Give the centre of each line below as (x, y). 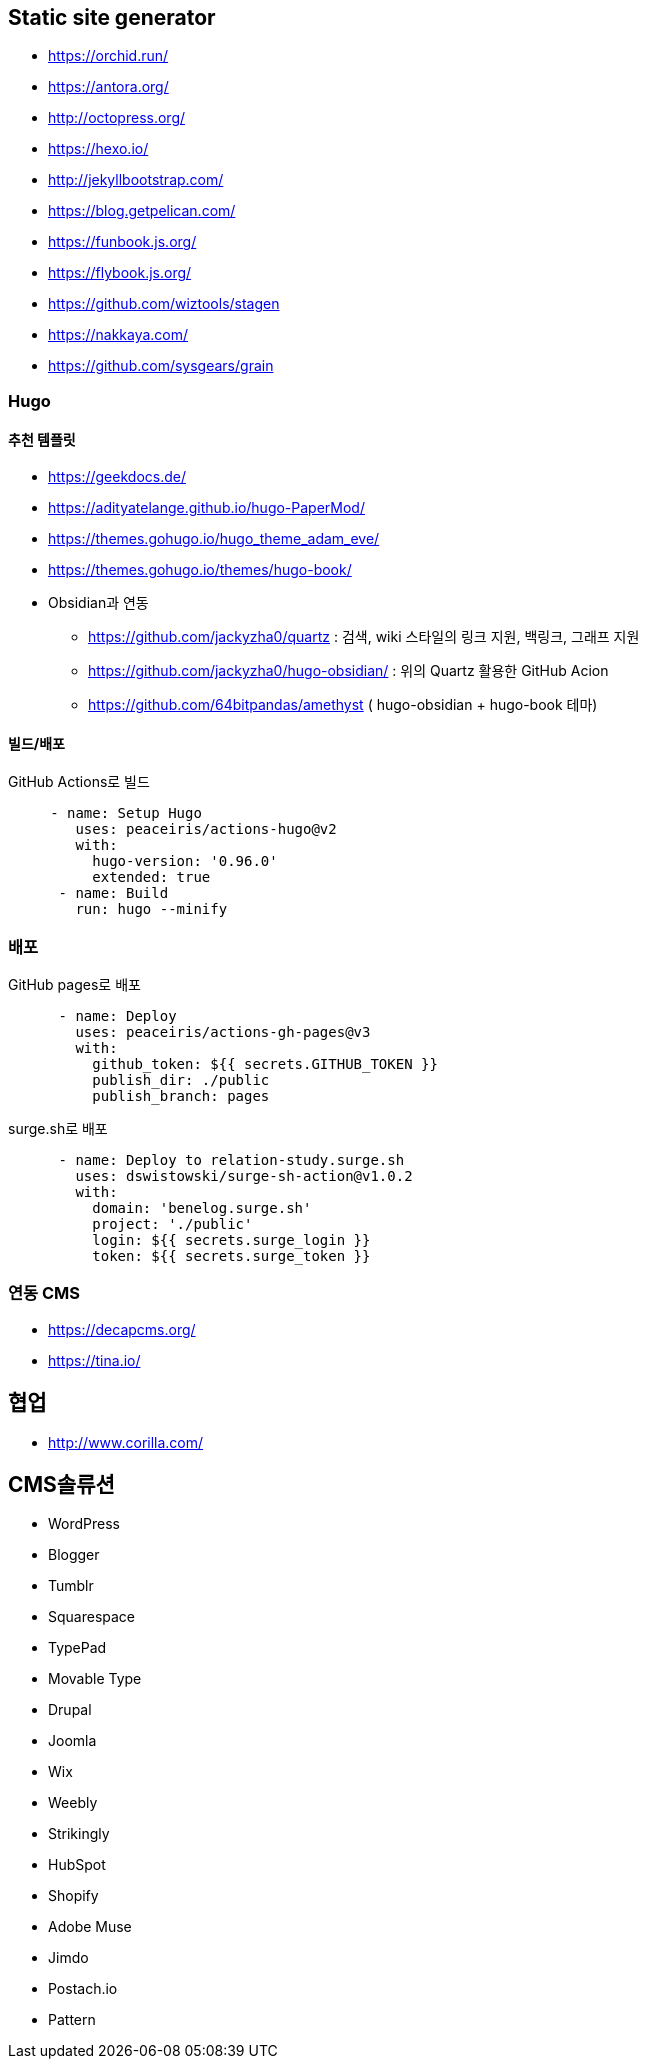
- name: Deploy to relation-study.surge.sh (231, 1159)
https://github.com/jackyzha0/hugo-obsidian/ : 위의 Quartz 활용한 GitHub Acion (348, 671)
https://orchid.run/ (108, 56)
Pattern (72, 2020)
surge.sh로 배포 (58, 1128)
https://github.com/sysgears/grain (161, 366)
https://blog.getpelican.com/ (142, 211)
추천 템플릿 (42, 440)
